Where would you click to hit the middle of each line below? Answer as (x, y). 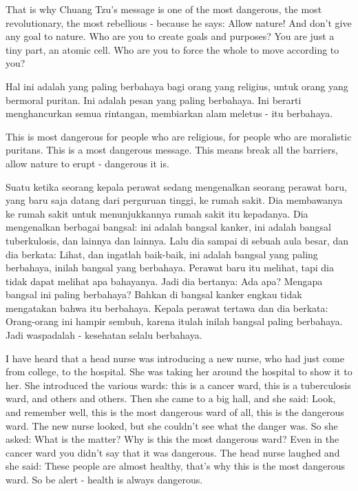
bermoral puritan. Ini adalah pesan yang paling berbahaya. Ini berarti (154, 100)
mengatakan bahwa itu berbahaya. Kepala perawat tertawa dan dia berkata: (167, 307)
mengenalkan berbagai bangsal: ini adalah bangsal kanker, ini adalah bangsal (168, 227)
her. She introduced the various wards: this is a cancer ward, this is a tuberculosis (178, 385)
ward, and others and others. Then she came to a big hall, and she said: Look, (171, 398)
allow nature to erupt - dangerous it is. (87, 163)
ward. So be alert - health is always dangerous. (104, 479)
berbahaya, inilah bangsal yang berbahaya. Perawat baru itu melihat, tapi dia (170, 268)
